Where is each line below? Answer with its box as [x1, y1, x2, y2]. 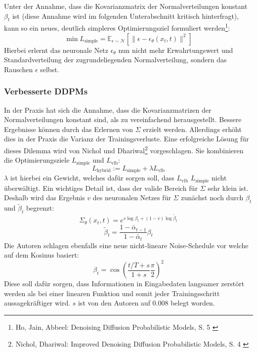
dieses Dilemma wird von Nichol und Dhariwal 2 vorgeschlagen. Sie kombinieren [4, 144, 244, 155]
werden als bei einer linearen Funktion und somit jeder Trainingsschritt [4, 288, 220, 298]
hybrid [96, 168, 111, 174]
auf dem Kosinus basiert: [4, 250, 79, 260]
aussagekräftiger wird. [4, 298, 71, 308]
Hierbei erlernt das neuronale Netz [4, 44, 109, 55]
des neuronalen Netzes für [92, 192, 171, 203]
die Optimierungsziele [4, 155, 70, 165]
